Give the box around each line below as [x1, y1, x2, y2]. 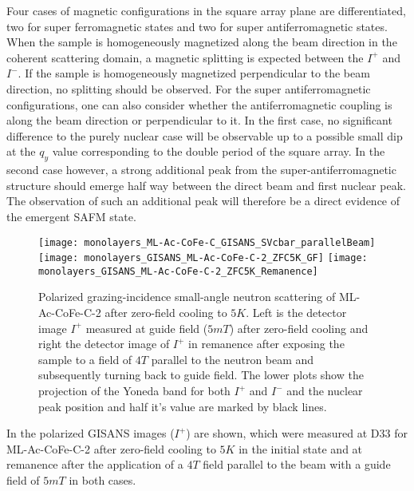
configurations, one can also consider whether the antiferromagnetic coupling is [6, 96, 392, 113]
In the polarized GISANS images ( [6, 425, 175, 442]
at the [6, 143, 36, 160]
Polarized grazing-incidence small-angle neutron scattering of [38, 288, 336, 305]
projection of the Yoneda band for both [38, 382, 231, 399]
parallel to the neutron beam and [151, 350, 314, 367]
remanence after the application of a [6, 456, 183, 473]
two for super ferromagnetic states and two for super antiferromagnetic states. [6, 18, 388, 34]
